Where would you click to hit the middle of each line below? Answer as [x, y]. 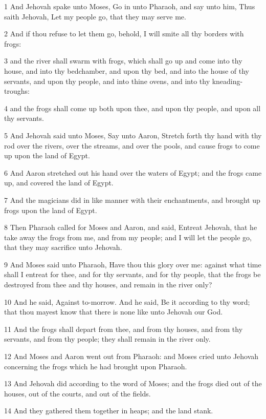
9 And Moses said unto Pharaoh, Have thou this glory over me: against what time [133, 264]
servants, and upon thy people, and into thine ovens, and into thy [107, 81]
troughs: [17, 91]
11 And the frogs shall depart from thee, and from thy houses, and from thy [124, 329]
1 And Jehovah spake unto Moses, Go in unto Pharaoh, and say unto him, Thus [130, 6]
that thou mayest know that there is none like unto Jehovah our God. [114, 312]
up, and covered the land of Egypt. [59, 183]
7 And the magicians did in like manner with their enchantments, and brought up [132, 200]
